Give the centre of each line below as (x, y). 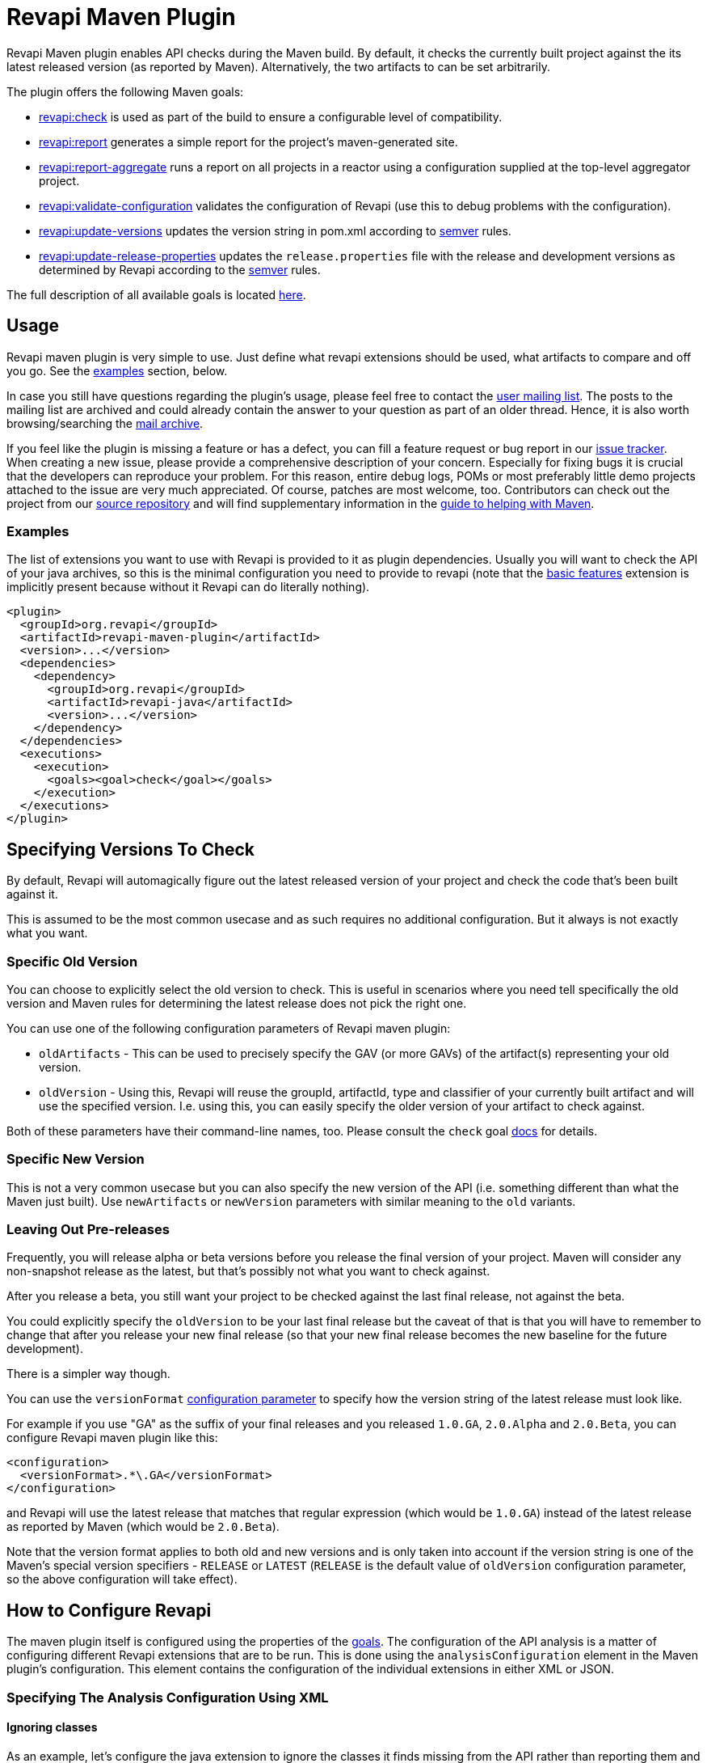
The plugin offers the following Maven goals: (125, 91)
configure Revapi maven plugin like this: (112, 1438)
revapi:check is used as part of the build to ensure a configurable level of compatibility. (271, 116)
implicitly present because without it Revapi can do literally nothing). (188, 587)
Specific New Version (76, 1159)
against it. (32, 894)
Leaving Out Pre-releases (88, 1230)
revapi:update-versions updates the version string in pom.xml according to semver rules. (275, 230)
